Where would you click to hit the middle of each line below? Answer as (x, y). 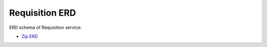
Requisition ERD (43, 13)
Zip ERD (30, 36)
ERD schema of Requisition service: (45, 27)
